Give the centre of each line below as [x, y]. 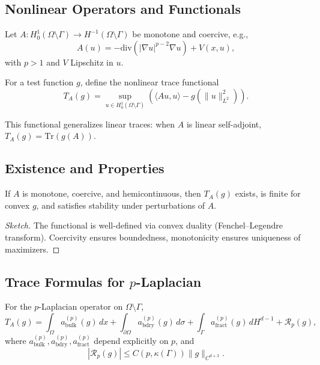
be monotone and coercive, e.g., [190, 34]
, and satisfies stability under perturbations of [121, 205]
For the [18, 306]
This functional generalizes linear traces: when [90, 124]
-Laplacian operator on [81, 306]
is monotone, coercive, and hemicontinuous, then [112, 193]
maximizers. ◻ [32, 249]
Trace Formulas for [65, 281]
